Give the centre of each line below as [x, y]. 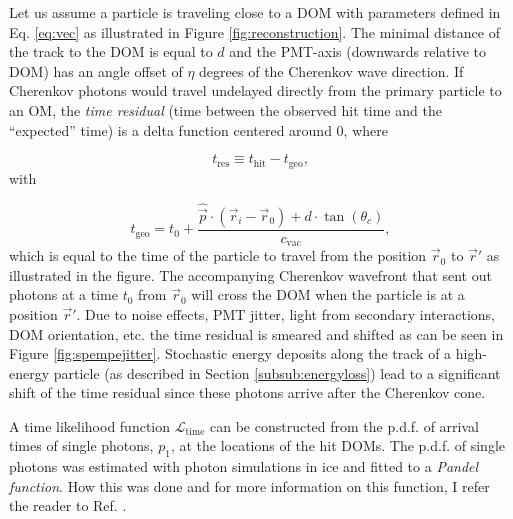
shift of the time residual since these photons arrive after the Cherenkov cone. [247, 392]
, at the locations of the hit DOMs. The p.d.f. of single [338, 445]
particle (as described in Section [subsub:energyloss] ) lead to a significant [277, 372]
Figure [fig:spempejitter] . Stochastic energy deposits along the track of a [230, 353]
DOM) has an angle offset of [96, 70]
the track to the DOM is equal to [111, 51]
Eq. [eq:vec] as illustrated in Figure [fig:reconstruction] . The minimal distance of [254, 31]
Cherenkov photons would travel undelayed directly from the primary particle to [255, 90]
